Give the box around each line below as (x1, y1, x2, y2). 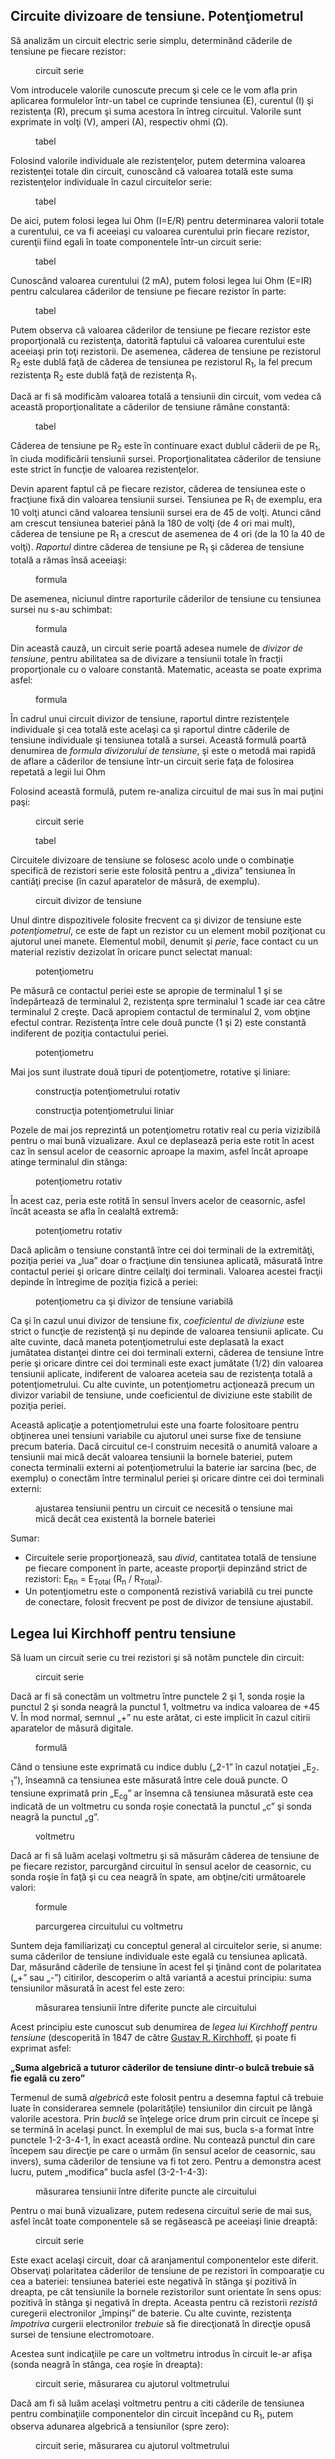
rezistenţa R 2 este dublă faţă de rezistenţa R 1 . (10, 369, 198, 383)
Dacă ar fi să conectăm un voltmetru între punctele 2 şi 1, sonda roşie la (10, 1690, 305, 1703)
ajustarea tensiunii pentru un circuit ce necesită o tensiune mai (35, 1502, 293, 1514)
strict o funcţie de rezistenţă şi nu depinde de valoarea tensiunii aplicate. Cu (10, 1325, 324, 1337)
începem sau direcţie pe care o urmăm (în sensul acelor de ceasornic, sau (10, 2144, 316, 2156)
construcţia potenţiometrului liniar (35, 1104, 175, 1116)
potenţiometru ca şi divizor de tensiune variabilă (35, 1295, 234, 1307)
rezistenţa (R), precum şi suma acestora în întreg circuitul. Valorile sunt (10, 105, 302, 117)
